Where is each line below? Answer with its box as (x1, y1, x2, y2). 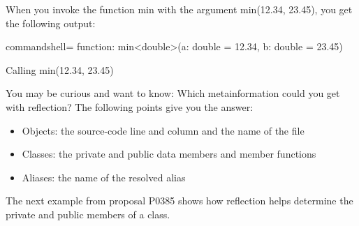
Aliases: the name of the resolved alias (22, 169, 186, 184)
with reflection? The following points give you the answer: (6, 99, 254, 114)
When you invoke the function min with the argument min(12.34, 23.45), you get (6, 2, 353, 16)
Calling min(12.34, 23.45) (6, 62, 114, 77)
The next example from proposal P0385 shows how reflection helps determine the (6, 193, 353, 208)
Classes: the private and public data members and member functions (22, 146, 316, 161)
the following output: (6, 15, 96, 30)
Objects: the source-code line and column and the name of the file (22, 123, 305, 137)
